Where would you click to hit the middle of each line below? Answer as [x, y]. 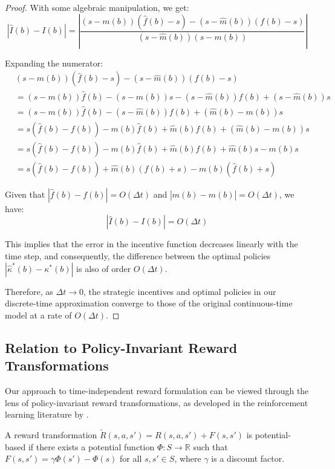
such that [210, 446]
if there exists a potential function [91, 446]
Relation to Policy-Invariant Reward [121, 347]
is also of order [104, 268]
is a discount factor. [248, 458]
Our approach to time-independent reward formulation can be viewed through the [157, 391]
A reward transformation [51, 435]
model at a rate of [38, 315]
